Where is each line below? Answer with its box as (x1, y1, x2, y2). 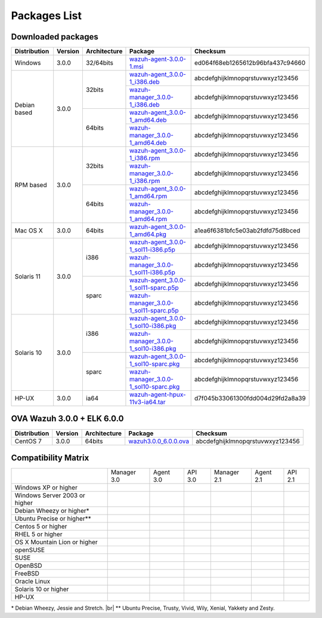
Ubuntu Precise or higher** (14, 515, 92, 523)
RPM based (14, 180, 47, 189)
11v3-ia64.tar (129, 398, 166, 406)
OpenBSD (14, 562, 42, 570)
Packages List (11, 9, 82, 22)
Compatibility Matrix (11, 453, 89, 463)
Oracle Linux (14, 577, 51, 586)
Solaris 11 (14, 272, 41, 280)
